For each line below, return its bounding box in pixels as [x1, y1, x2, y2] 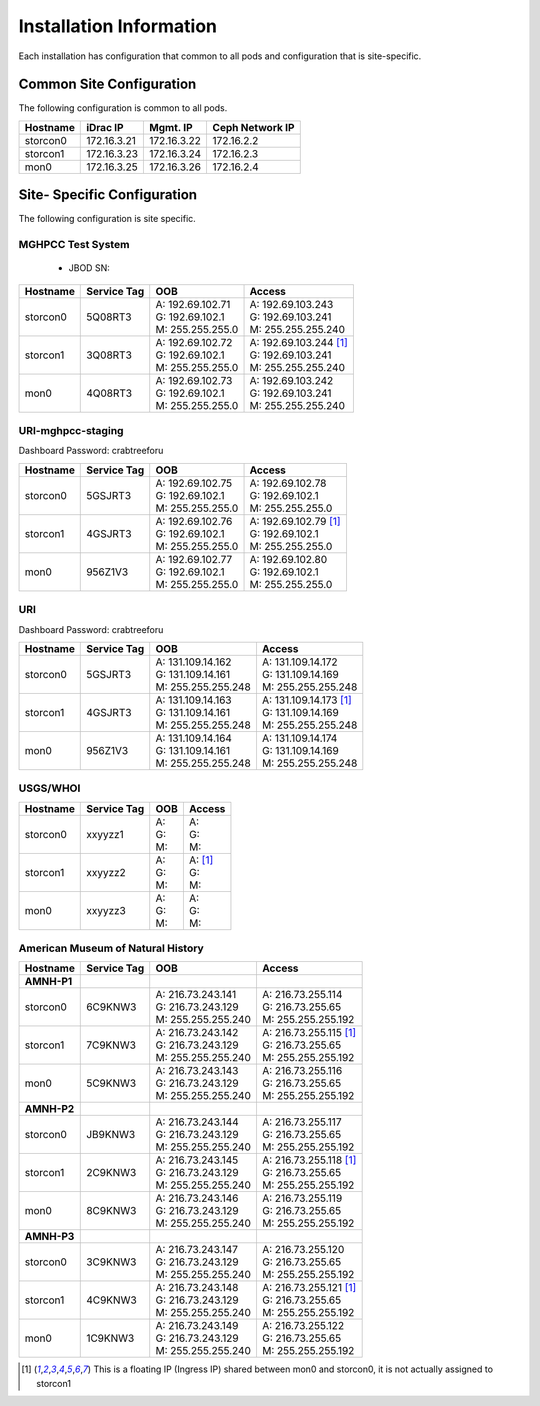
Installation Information [18, 15, 217, 37]
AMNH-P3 [24, 1230, 75, 1244]
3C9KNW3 [86, 1255, 137, 1269]
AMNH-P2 [24, 1102, 75, 1116]
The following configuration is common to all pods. [18, 102, 228, 114]
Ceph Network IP [212, 120, 295, 134]
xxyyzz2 [86, 865, 127, 879]
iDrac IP [86, 120, 124, 134]
